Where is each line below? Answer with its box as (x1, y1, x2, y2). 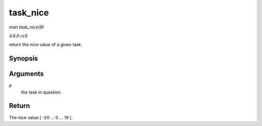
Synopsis (9, 55, 38, 63)
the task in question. (21, 89, 62, 95)
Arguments (9, 70, 44, 78)
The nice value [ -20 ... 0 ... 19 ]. (9, 114, 73, 120)
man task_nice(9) (9, 24, 44, 30)
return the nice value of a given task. (9, 42, 82, 48)
